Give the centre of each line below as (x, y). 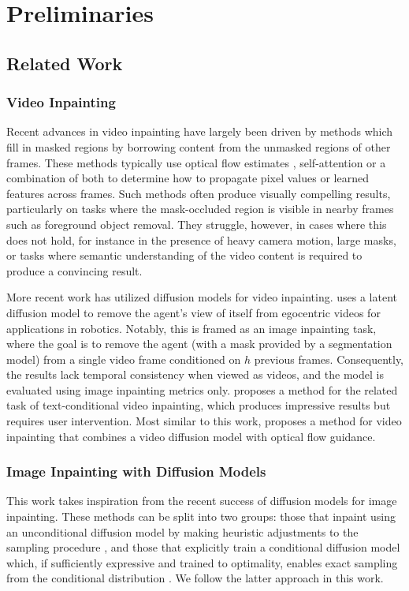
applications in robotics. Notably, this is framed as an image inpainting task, (191, 328)
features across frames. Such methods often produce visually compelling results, (199, 193)
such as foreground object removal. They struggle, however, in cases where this (197, 224)
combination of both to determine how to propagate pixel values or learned (188, 178)
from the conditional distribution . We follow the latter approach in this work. (195, 578)
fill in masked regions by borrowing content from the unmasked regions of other (199, 146)
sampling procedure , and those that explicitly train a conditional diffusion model (203, 547)
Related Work (65, 63)
